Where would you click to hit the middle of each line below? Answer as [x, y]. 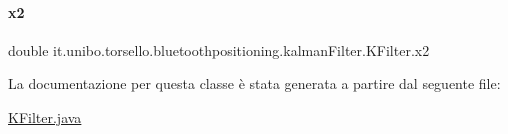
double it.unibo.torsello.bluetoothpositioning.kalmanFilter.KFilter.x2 [219, 49]
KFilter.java [45, 116]
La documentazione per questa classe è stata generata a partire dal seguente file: [254, 83]
